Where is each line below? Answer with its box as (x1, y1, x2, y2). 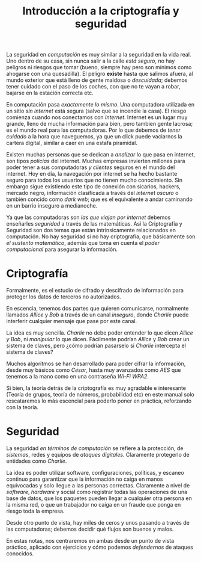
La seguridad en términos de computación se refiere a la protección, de (6, 445, 184, 452)
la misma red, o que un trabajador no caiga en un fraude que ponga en (6, 501, 181, 508)
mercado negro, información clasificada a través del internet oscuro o (6, 190, 179, 197)
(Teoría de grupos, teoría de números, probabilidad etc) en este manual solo (6, 391, 195, 398)
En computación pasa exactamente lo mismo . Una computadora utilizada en (6, 101, 195, 108)
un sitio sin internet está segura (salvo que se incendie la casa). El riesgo (6, 107, 187, 115)
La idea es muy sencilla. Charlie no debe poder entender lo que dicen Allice (6, 329, 193, 336)
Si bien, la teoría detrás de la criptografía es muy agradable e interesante (6, 384, 187, 392)
